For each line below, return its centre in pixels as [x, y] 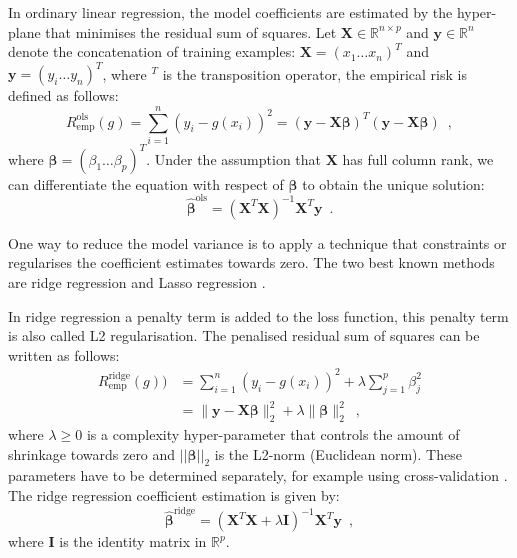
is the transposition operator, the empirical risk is [314, 73]
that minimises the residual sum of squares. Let [191, 31]
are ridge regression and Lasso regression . [137, 282]
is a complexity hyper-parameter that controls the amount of [273, 434]
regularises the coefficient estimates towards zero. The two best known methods [251, 262]
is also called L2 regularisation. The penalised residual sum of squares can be [244, 335]
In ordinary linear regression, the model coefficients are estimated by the [230, 12]
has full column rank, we [418, 158]
